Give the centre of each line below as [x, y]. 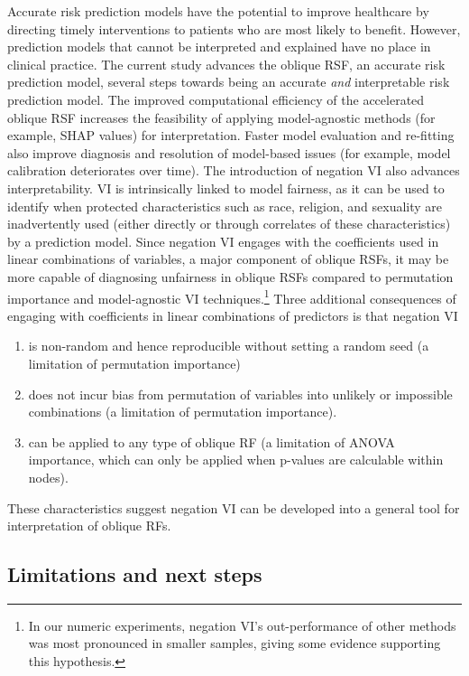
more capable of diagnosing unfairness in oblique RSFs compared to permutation [230, 276]
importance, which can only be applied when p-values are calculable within [236, 460]
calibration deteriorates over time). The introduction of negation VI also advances [234, 170]
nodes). [48, 477]
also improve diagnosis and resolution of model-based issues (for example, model [229, 152]
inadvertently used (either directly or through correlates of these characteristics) [229, 224]
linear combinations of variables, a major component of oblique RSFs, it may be [228, 259]
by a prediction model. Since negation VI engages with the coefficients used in [223, 241]
